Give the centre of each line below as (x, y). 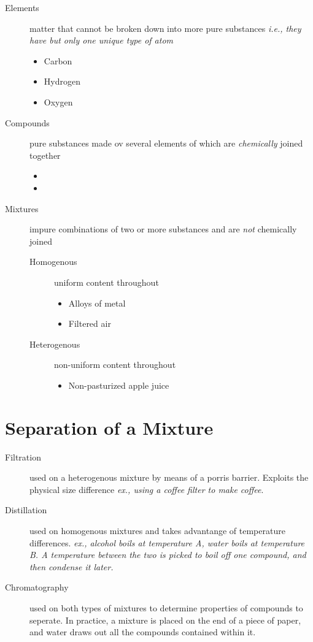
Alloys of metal (97, 303)
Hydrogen (62, 81)
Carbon (58, 60)
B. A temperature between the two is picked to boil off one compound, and (168, 555)
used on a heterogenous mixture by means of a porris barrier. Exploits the (169, 477)
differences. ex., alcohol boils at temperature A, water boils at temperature (167, 542)
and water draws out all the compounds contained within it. (143, 632)
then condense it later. (71, 566)
